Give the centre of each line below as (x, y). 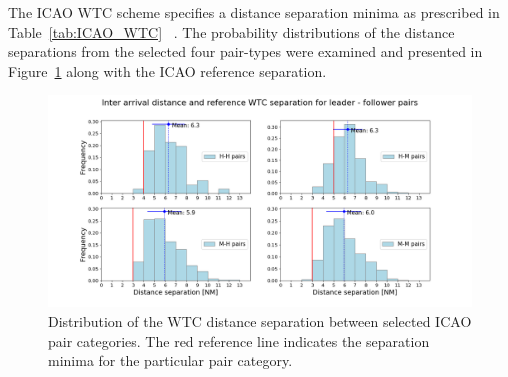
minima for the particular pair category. (170, 360)
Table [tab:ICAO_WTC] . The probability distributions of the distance (231, 31)
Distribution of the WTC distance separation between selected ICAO (260, 320)
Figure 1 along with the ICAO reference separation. (167, 70)
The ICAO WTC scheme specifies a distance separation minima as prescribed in (254, 12)
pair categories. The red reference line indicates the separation (239, 340)
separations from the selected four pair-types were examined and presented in (245, 51)
